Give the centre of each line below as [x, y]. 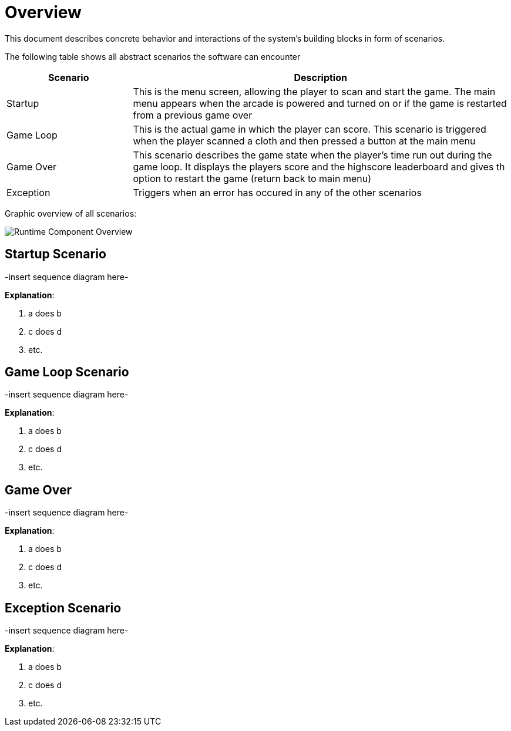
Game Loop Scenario [67, 372]
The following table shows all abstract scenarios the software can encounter [153, 56]
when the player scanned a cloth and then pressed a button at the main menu [304, 141]
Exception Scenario [63, 608]
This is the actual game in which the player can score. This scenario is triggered [310, 129]
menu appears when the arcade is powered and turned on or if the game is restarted [320, 103]
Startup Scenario [56, 254]
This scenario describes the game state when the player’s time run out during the [312, 155]
